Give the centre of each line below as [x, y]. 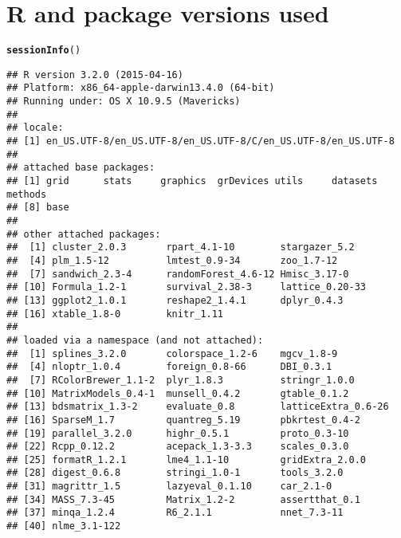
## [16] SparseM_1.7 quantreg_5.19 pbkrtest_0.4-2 [183, 420]
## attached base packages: [81, 168]
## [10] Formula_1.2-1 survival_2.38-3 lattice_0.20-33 [187, 287]
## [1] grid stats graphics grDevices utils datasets [192, 181]
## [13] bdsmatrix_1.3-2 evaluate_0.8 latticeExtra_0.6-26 [198, 407]
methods [27, 194]
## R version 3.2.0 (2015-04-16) [95, 75]
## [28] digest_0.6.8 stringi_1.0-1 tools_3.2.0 [175, 473]
